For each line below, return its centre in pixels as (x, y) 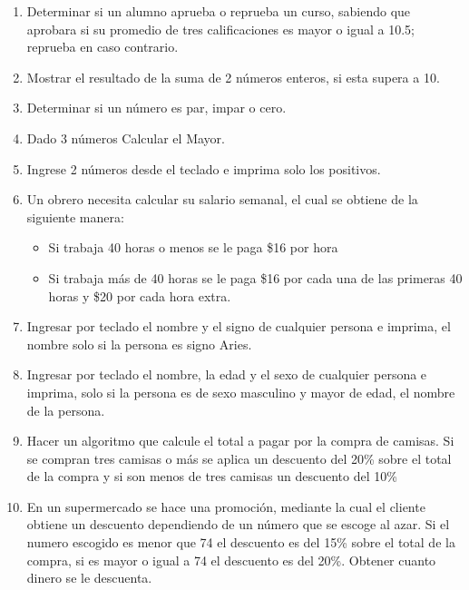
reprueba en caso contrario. (103, 47)
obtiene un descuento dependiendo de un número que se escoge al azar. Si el (238, 524)
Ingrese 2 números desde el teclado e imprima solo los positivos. (204, 168)
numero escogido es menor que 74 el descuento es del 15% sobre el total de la (241, 542)
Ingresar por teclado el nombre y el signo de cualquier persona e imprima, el (239, 326)
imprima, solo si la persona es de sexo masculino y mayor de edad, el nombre (241, 392)
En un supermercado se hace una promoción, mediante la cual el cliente (226, 506)
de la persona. (66, 410)
